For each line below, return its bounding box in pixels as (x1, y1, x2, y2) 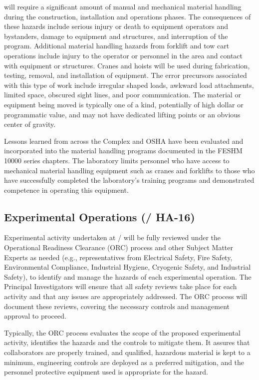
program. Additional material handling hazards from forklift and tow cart (4, 40, 230, 51)
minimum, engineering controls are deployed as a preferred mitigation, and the (4, 357, 245, 367)
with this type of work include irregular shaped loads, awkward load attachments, (4, 79, 254, 90)
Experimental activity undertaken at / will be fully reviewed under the (4, 232, 221, 243)
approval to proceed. (4, 311, 66, 321)
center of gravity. (4, 119, 56, 129)
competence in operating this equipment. (4, 184, 129, 195)
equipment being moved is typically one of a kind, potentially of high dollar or (4, 99, 244, 109)
